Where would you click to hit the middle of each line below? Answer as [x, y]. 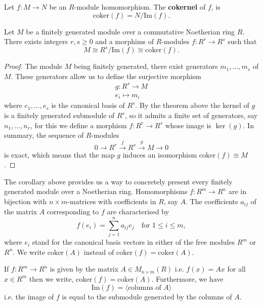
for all [236, 269]
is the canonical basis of [88, 105]
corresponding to [73, 212]
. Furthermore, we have [187, 278]
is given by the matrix [84, 269]
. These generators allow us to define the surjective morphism [106, 76]
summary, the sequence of [44, 135]
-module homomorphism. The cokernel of [140, 7]
